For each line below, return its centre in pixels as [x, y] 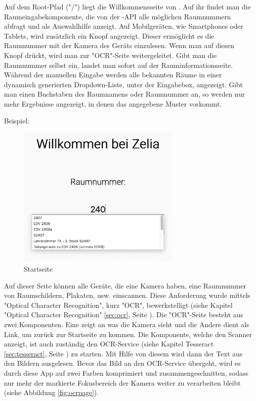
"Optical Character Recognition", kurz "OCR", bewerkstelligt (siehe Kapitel [118, 305]
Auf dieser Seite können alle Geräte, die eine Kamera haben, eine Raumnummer [125, 285]
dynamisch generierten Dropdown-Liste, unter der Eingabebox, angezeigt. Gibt [124, 84]
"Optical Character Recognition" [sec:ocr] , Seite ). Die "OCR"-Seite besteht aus [124, 315]
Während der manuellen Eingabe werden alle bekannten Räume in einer [113, 75]
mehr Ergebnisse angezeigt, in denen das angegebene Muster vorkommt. [113, 103]
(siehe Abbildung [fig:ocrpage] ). [51, 392]
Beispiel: [17, 120]
